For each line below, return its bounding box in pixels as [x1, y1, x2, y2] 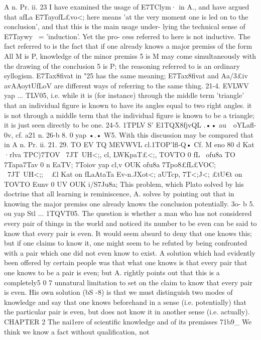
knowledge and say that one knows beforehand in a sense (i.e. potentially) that [4, 296, 246, 307]
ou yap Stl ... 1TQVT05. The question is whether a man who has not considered [4, 208, 252, 218]
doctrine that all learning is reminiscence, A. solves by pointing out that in [4, 188, 234, 199]
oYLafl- [233, 120, 256, 130]
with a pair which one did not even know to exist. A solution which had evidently [4, 247, 255, 258]
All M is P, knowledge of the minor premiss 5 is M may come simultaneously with [4, 50, 256, 61]
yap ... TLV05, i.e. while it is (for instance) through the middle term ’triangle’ [4, 90, 244, 100]
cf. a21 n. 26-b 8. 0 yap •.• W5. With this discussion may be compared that [15, 129, 253, 140]
